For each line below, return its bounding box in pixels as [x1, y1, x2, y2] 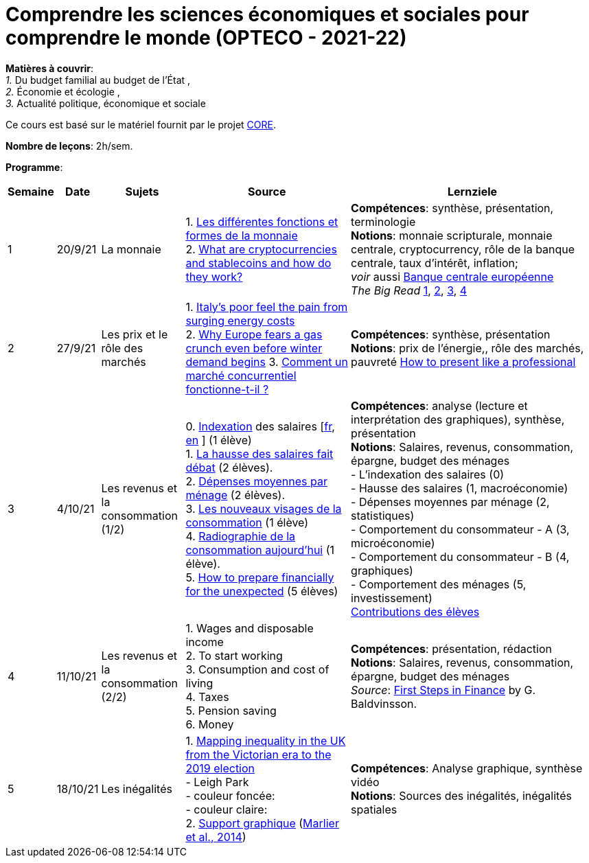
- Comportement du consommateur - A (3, [351, 522, 570, 536]
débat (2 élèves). [185, 460, 273, 474]
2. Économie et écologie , [5, 85, 120, 97]
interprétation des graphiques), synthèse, [351, 412, 565, 426]
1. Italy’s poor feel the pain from [185, 299, 348, 314]
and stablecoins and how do [185, 255, 332, 270]
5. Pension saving [185, 703, 277, 717]
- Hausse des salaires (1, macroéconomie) [351, 481, 568, 495]
